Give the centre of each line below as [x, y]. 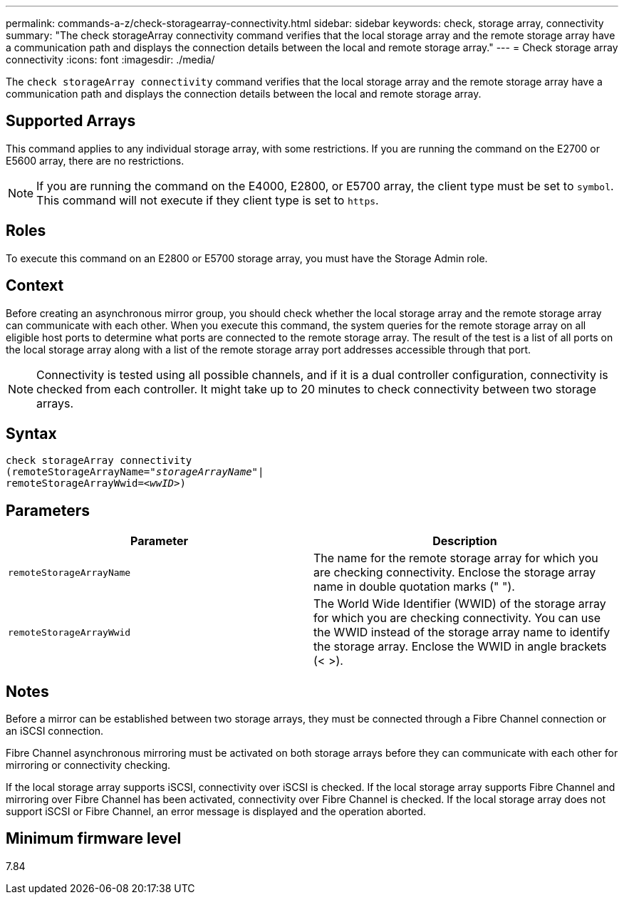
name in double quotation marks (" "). [414, 587]
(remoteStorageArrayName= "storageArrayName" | [135, 472]
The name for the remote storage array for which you [456, 558]
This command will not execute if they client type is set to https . [208, 200]
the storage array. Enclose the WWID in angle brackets [460, 647]
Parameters [48, 510]
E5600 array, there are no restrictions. [95, 160]
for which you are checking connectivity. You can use [457, 618]
